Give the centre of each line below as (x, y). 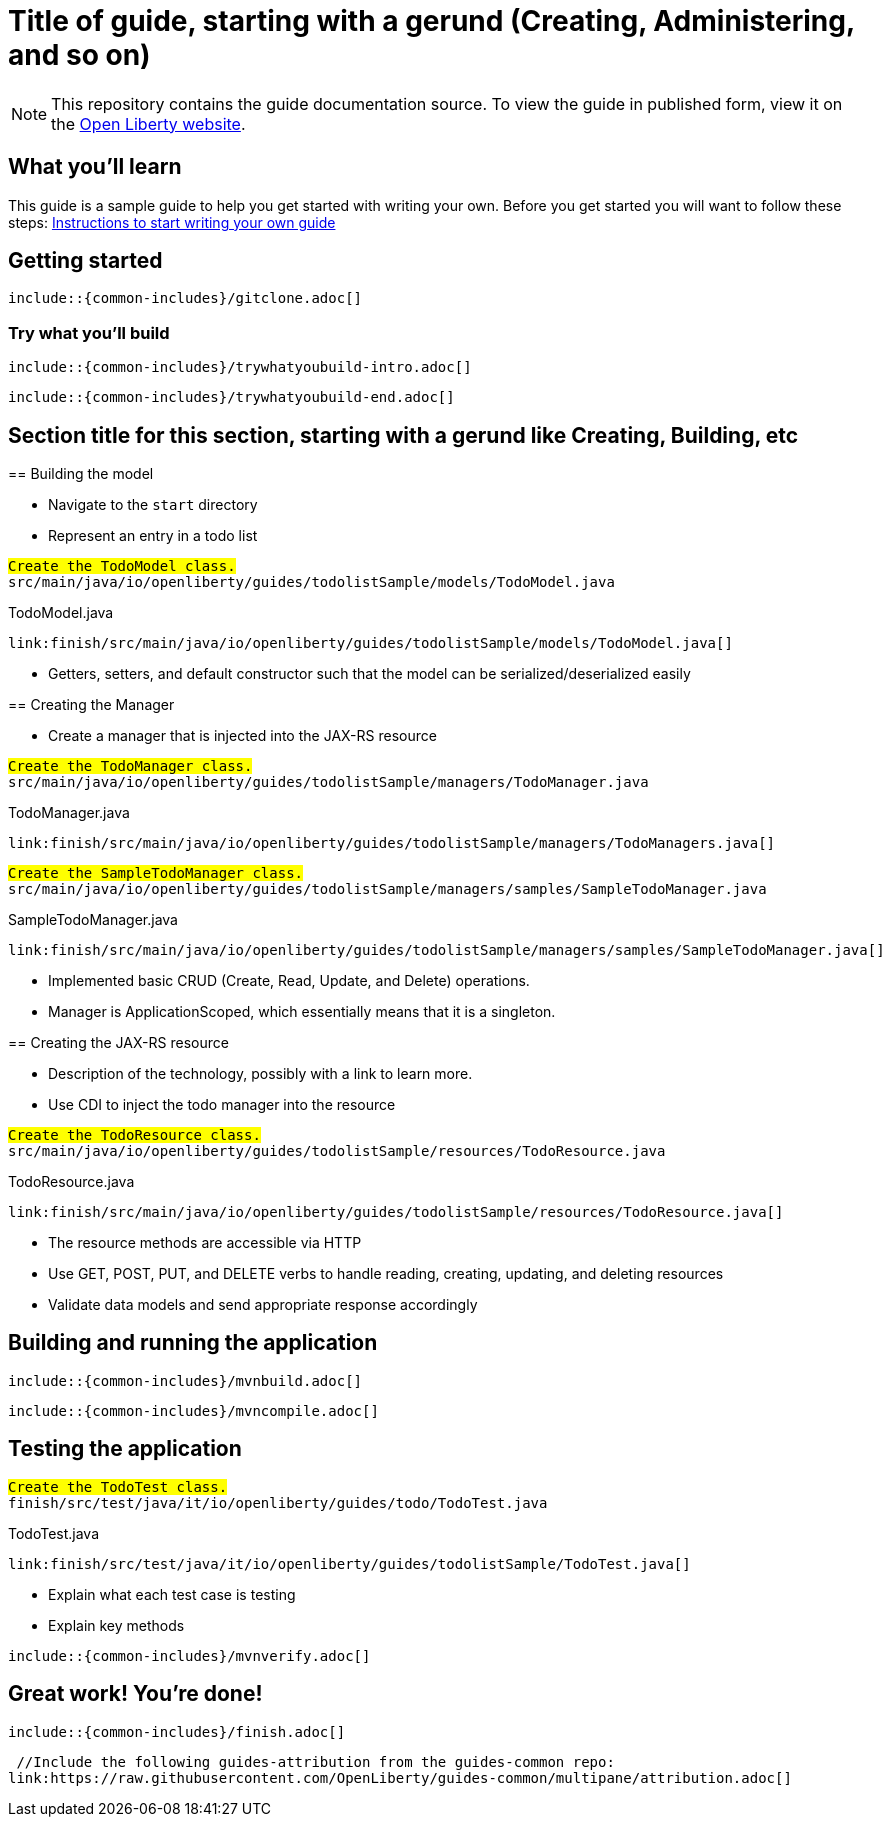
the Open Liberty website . (148, 123)
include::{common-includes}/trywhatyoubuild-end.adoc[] (231, 397)
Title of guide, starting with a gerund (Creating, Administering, (431, 21)
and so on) (79, 55)
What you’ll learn (95, 167)
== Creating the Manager (91, 705)
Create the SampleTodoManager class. (156, 873)
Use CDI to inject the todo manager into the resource (222, 1105)
